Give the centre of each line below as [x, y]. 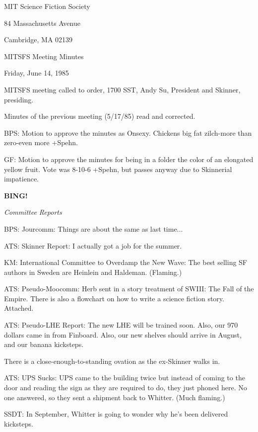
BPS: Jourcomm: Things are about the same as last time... [94, 228]
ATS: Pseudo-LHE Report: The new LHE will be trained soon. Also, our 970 [121, 325]
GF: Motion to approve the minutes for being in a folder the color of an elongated [129, 159]
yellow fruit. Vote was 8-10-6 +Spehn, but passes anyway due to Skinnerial [118, 169]
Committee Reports [33, 212]
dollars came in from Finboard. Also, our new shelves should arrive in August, [123, 334]
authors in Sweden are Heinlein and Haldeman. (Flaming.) [93, 272]
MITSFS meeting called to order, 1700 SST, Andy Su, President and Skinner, [122, 89]
